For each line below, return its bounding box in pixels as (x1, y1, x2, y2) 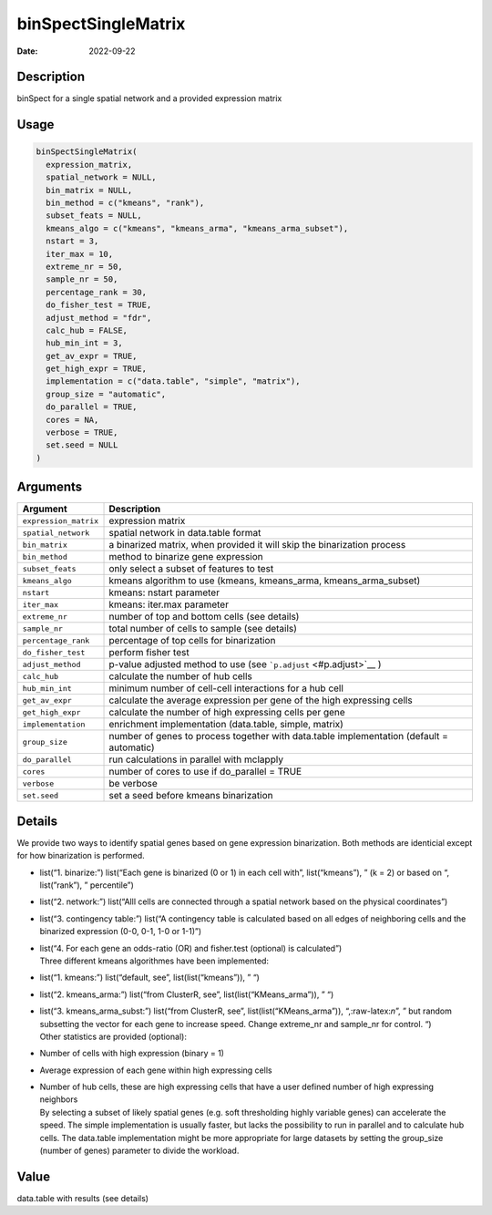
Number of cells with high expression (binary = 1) (39, 1048, 225, 1059)
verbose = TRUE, (46, 427, 118, 438)
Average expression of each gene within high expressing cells (39, 1065, 272, 1076)
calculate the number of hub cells (108, 670, 252, 683)
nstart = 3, (46, 236, 99, 246)
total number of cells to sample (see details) (108, 623, 298, 635)
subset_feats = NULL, (46, 211, 143, 221)
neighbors (39, 1094, 78, 1105)
